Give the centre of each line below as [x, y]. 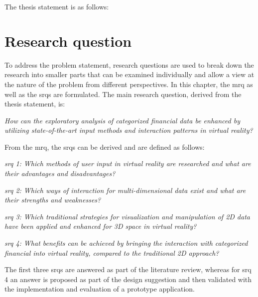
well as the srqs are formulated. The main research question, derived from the [123, 94]
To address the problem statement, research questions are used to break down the [129, 64]
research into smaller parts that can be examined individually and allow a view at [129, 74]
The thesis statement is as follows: [57, 6]
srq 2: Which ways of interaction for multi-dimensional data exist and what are [125, 190]
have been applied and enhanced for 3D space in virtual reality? [101, 226]
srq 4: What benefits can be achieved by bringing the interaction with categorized [126, 243]
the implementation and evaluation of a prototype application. [100, 289]
